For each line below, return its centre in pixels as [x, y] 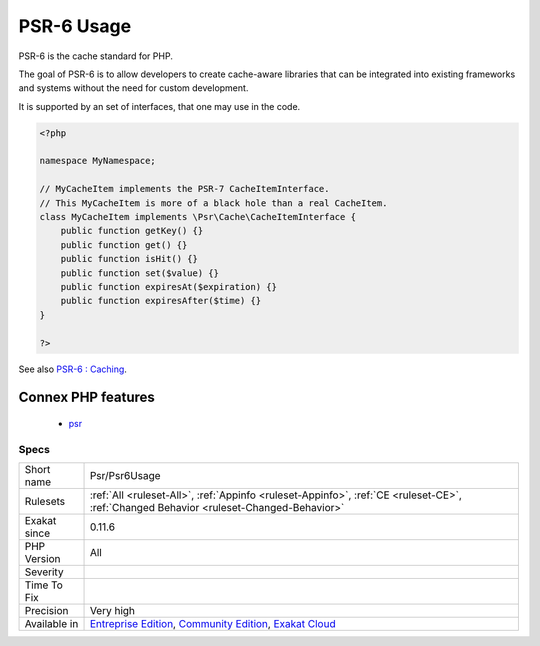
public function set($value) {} [140, 273]
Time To [44, 585]
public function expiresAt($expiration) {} [168, 286]
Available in [51, 624]
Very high [112, 611]
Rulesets [44, 502]
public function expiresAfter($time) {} [161, 301]
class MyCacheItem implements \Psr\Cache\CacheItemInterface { [198, 217]
